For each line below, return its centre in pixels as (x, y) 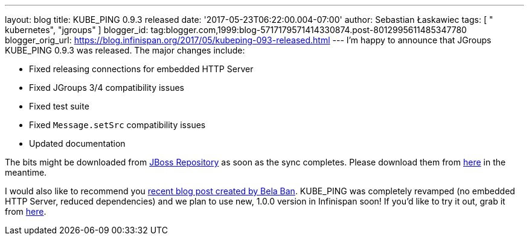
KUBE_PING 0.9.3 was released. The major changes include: (125, 50)
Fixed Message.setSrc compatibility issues (117, 125)
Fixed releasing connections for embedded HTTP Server (141, 69)
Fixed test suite (59, 106)
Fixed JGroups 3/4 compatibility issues (107, 88)
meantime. (26, 172)
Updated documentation (77, 143)
